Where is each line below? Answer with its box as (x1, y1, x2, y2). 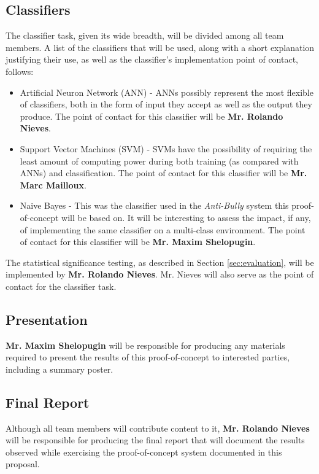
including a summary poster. (6, 362, 113, 375)
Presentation (6, 309, 88, 328)
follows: (6, 64, 34, 77)
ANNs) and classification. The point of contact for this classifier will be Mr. (20, 166, 307, 179)
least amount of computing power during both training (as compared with (20, 154, 299, 167)
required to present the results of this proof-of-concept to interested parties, (6, 351, 290, 363)
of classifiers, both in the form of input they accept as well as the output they (20, 98, 312, 111)
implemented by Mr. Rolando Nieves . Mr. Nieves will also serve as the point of (6, 268, 314, 281)
